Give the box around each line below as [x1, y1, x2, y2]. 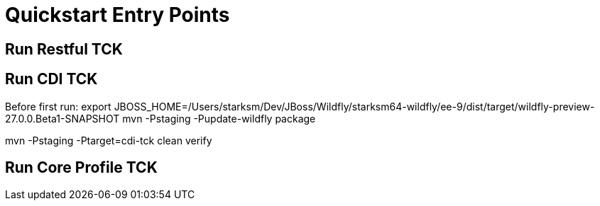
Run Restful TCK [5, 40, 123, 58]
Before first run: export [5, 100, 111, 113]
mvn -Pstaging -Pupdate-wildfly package [122, 112, 316, 125]
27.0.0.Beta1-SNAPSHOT [5, 112, 120, 125]
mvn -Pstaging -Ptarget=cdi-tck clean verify [5, 134, 212, 147]
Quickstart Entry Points [5, 3, 230, 27]
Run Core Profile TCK [5, 159, 158, 177]
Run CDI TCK [5, 70, 98, 88]
